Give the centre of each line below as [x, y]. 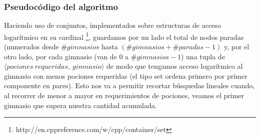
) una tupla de [203, 56]
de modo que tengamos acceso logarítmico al [175, 66]
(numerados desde [31, 47]
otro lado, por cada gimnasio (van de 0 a [66, 56]
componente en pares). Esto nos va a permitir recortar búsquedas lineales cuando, [129, 85]
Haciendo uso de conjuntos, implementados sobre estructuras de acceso [112, 25]
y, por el [236, 47]
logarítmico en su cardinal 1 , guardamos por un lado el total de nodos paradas [124, 36]
